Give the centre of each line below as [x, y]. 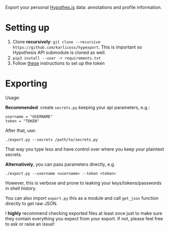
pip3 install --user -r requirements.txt [57, 58]
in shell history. [21, 188]
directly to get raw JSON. [32, 203]
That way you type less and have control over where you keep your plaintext [85, 149]
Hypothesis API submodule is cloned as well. [59, 52]
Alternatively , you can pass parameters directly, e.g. [60, 164]
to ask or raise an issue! [30, 224]
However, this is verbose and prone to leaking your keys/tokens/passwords [83, 183]
